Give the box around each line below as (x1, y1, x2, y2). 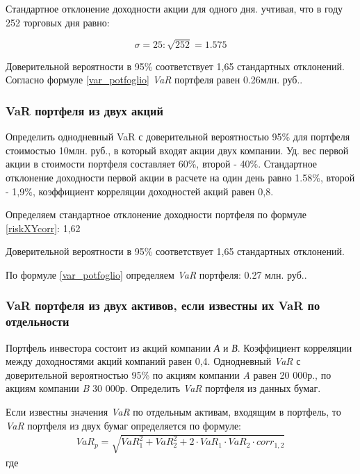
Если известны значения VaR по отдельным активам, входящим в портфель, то (6, 404, 341, 418)
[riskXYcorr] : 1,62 (6, 220, 81, 235)
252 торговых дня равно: (6, 15, 110, 29)
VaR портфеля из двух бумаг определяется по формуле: (6, 418, 241, 432)
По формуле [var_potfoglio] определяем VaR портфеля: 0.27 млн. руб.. (6, 267, 307, 281)
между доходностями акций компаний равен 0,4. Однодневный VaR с (6, 354, 301, 368)
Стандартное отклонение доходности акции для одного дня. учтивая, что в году (6, 1, 343, 15)
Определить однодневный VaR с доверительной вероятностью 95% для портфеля (6, 129, 350, 144)
